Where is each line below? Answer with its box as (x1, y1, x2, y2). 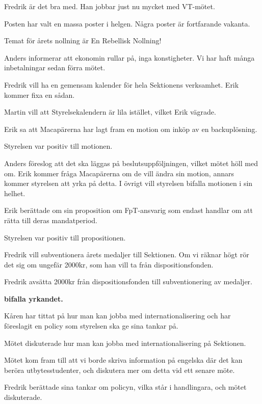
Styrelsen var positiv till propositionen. (4, 232, 126, 243)
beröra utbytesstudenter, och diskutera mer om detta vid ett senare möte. (4, 364, 235, 375)
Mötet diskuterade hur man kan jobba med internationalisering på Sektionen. (4, 337, 246, 348)
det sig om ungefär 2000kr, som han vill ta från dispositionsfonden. (4, 259, 214, 270)
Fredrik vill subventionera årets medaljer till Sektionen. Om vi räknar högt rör (4, 249, 249, 260)
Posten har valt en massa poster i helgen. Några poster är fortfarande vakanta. (4, 18, 250, 29)
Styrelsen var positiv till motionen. (4, 141, 113, 151)
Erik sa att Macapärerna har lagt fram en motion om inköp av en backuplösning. (4, 123, 257, 134)
